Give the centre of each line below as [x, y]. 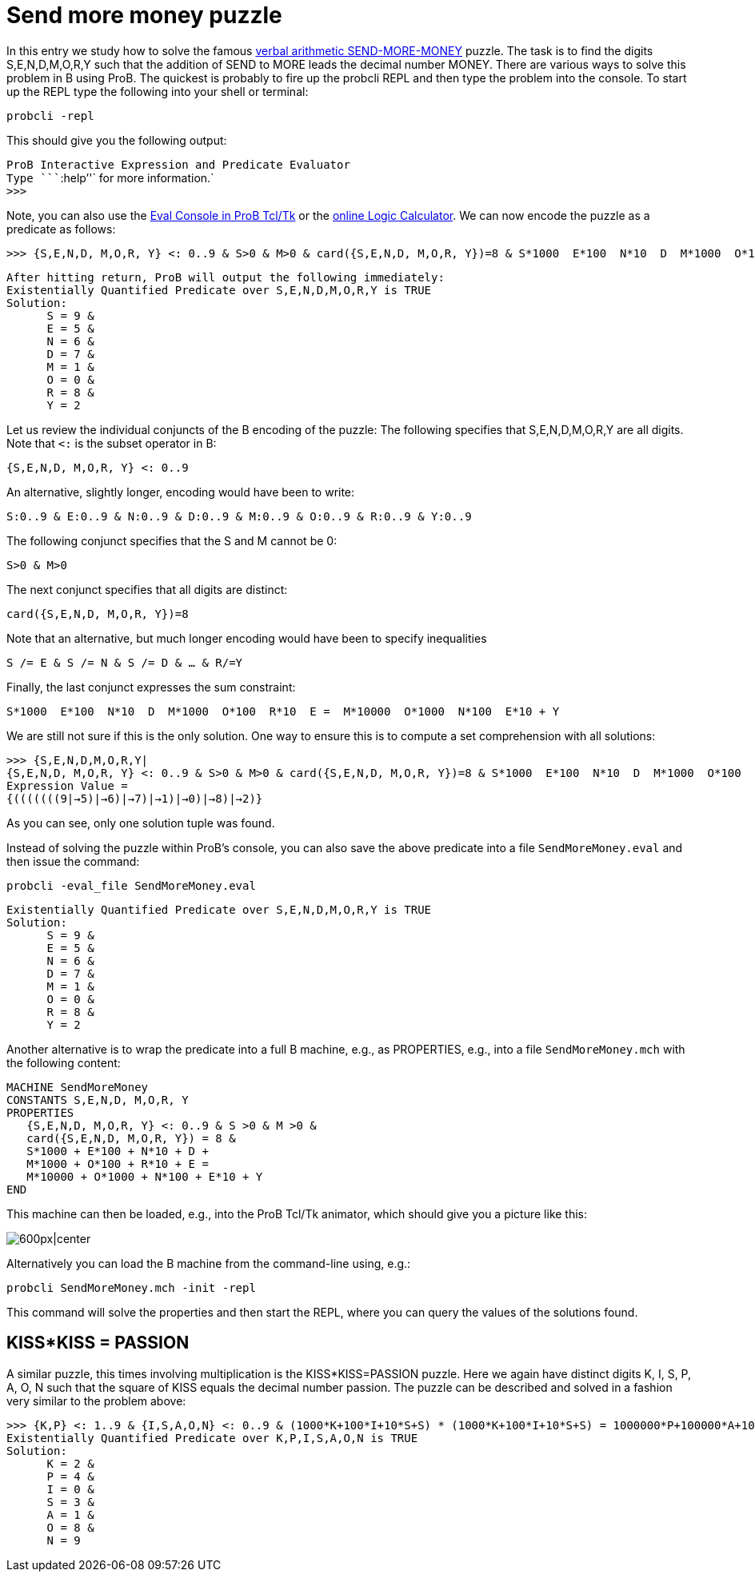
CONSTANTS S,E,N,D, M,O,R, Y [98, 1100]
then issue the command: [73, 861]
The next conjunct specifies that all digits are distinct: [147, 589]
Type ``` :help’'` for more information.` [110, 177]
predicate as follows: [61, 229]
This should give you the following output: [117, 140]
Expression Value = [67, 785]
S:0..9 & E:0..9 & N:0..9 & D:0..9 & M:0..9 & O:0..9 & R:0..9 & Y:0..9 [239, 516]
